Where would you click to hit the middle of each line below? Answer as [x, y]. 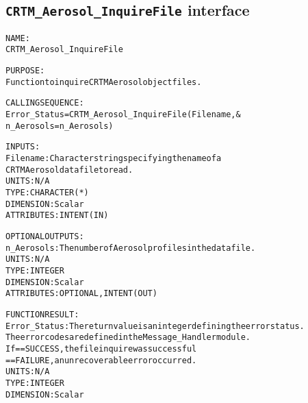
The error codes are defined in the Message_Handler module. [128, 338]
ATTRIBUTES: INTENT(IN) [57, 216]
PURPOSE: [25, 71]
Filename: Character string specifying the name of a [114, 159]
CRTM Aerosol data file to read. [69, 170]
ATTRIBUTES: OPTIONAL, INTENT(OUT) [81, 294]
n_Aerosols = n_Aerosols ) [60, 126]
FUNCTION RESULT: [42, 314]
